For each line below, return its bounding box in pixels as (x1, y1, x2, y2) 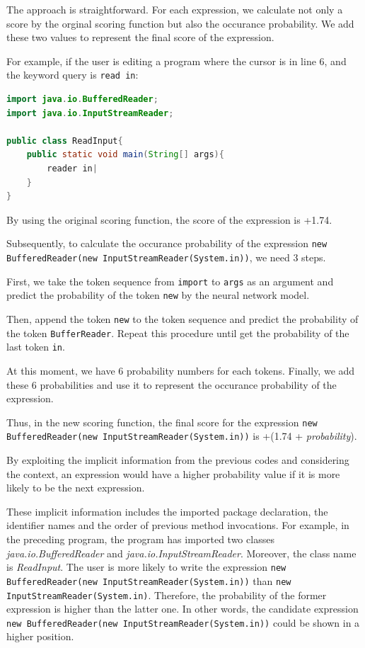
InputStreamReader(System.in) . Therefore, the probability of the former (6, 587, 327, 602)
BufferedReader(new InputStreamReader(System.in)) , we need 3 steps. (6, 250, 326, 265)
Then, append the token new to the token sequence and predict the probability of (6, 312, 359, 326)
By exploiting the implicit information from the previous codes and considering (6, 453, 349, 467)
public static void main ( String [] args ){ (26, 149, 224, 160)
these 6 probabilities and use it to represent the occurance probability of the (6, 377, 337, 392)
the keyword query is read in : (6, 67, 139, 82)
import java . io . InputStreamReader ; (6, 108, 174, 118)
